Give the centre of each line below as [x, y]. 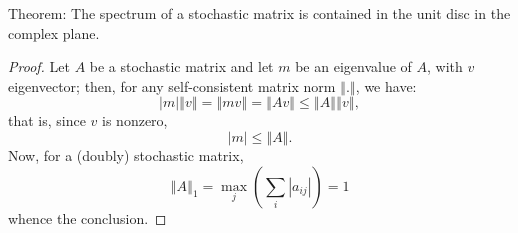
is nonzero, [135, 120]
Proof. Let [39, 66]
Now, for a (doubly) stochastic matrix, [126, 154]
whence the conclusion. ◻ [87, 217]
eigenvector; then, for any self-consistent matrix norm [172, 85]
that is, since [47, 120]
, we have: [386, 85]
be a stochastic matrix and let [181, 66]
